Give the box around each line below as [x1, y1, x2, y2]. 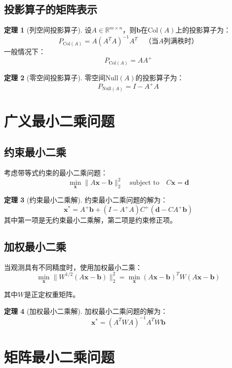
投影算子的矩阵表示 [4, 1, 97, 17]
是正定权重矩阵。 [24, 289, 80, 300]
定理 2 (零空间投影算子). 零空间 [4, 72, 106, 82]
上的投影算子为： [175, 25, 231, 35]
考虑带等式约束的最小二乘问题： [4, 167, 108, 178]
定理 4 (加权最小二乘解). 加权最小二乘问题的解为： [4, 305, 168, 316]
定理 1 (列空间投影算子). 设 [4, 25, 92, 35]
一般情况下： [4, 46, 45, 57]
